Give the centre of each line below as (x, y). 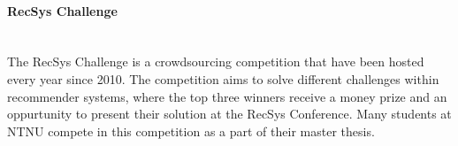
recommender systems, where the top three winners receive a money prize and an (227, 96)
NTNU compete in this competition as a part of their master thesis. (191, 131)
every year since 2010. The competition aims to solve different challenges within (223, 78)
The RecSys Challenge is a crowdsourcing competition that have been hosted (216, 61)
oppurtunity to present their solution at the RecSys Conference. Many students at (229, 114)
